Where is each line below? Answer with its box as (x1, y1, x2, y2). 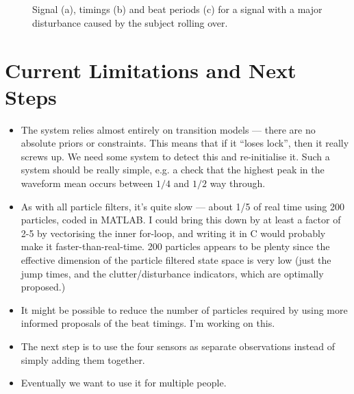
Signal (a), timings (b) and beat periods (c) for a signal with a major (32, 2, 323, 16)
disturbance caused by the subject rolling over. (32, 15, 228, 29)
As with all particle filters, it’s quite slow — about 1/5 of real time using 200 (21, 199, 345, 213)
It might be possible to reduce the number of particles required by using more (21, 302, 348, 317)
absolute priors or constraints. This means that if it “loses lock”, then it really (21, 136, 349, 150)
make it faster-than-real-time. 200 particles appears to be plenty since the (21, 239, 330, 254)
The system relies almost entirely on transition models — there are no (21, 122, 316, 136)
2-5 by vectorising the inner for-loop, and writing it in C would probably (21, 225, 326, 240)
